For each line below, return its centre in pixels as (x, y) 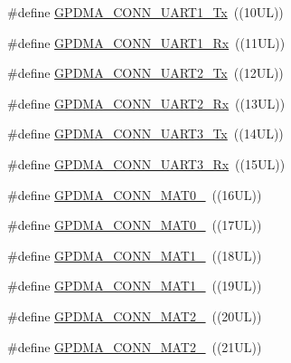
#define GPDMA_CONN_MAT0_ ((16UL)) (135, 194)
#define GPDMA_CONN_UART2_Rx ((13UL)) (146, 103)
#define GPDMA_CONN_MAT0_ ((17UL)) (135, 225)
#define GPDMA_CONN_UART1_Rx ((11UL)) (146, 42)
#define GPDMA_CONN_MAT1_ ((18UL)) (135, 255)
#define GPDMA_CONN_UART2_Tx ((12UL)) (145, 73)
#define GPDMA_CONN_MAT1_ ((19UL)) (135, 286)
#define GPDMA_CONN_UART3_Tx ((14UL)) (145, 134)
